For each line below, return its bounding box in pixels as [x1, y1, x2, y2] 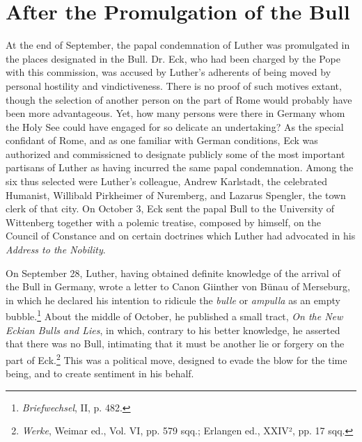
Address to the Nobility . [6, 242, 106, 257]
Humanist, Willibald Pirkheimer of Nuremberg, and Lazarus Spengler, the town [6, 187, 346, 202]
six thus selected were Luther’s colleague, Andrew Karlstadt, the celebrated [6, 174, 327, 189]
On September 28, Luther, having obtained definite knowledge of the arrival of [6, 265, 340, 280]
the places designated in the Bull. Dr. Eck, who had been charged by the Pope [6, 51, 340, 65]
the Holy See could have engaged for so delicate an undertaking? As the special [6, 119, 344, 134]
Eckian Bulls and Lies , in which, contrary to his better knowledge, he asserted [6, 322, 340, 337]
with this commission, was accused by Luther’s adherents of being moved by [6, 65, 331, 79]
